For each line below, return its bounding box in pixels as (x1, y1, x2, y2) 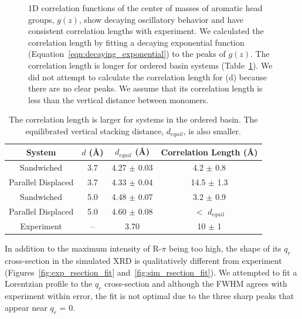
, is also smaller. (183, 124, 241, 137)
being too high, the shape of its (169, 242, 281, 254)
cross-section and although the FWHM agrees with (104, 277, 287, 290)
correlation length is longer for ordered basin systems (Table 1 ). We (28, 59, 273, 71)
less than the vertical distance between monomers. (28, 93, 209, 106)
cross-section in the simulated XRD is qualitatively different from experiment (5, 254, 282, 267)
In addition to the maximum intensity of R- (5, 242, 162, 254)
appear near (5, 301, 47, 313)
